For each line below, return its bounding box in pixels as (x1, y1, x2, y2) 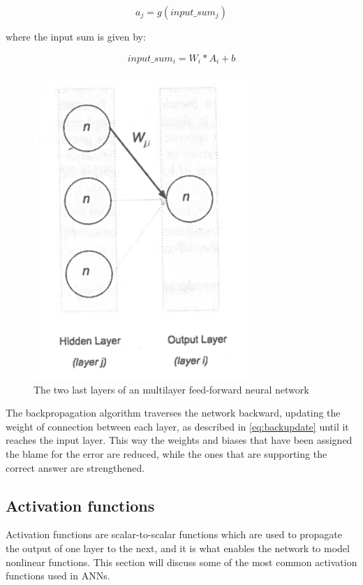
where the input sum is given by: (6, 29, 146, 43)
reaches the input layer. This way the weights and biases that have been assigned (6, 433, 353, 447)
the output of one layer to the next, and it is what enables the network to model (6, 541, 350, 555)
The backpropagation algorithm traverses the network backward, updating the (6, 405, 341, 420)
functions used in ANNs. (6, 568, 110, 583)
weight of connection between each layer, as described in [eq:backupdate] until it (6, 419, 349, 433)
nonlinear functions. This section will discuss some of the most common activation (6, 554, 357, 569)
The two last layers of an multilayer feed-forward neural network (34, 382, 309, 396)
